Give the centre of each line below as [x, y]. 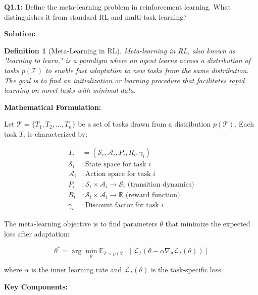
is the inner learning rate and [77, 270]
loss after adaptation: [37, 234]
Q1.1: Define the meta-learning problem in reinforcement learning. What [117, 7]
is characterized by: [58, 133]
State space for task [116, 164]
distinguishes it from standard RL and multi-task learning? [95, 16]
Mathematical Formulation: [53, 107]
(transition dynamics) [161, 184]
